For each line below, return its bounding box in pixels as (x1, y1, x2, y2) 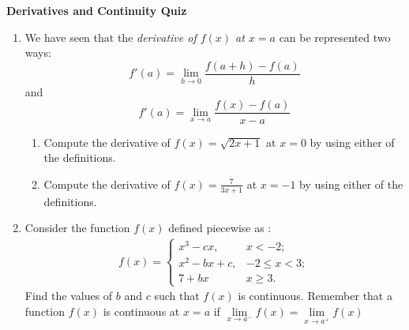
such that (154, 287, 200, 304)
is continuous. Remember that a (238, 287, 392, 304)
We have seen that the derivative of (24, 28, 197, 45)
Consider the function (24, 219, 130, 236)
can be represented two (279, 28, 391, 45)
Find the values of (24, 287, 113, 304)
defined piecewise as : (168, 219, 272, 236)
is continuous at (103, 303, 180, 320)
